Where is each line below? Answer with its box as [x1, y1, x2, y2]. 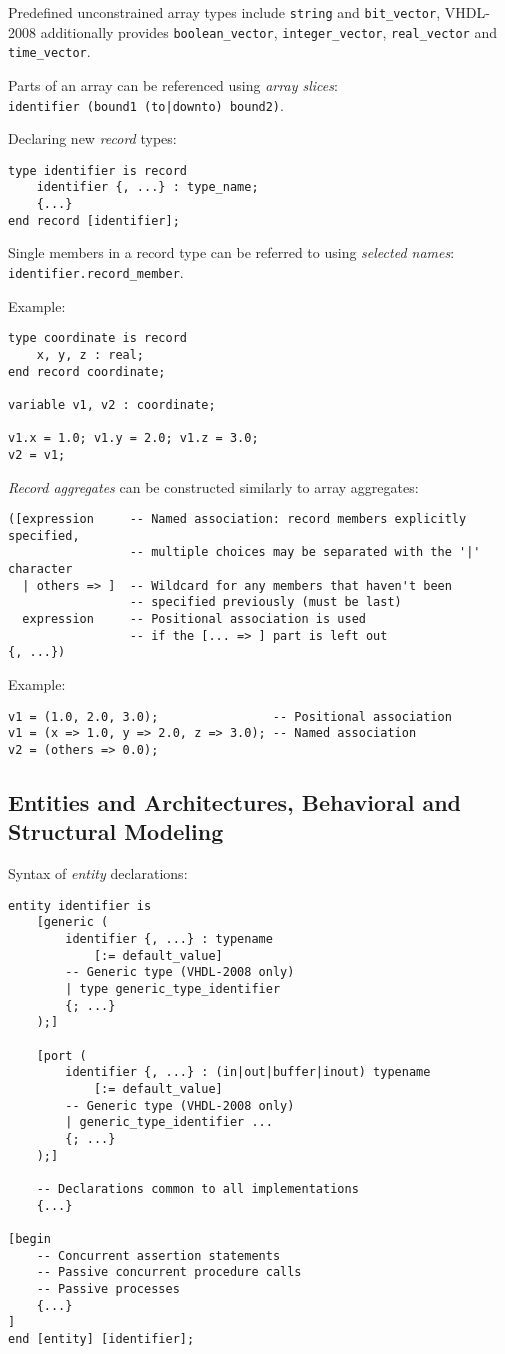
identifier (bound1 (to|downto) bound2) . [8, 94, 284, 115]
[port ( [36, 1048, 87, 1063]
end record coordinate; [8, 364, 166, 379]
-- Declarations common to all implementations [36, 1181, 359, 1196]
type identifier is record [8, 163, 187, 178]
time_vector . [8, 41, 91, 62]
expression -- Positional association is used [22, 612, 366, 627]
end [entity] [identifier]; [8, 1331, 195, 1346]
